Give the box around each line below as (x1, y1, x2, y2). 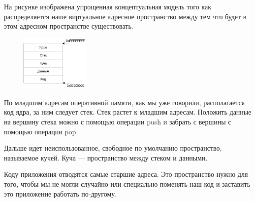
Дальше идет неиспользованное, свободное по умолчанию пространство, (4, 143, 222, 153)
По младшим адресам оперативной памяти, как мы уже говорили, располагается (4, 97, 245, 107)
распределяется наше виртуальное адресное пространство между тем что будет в (4, 11, 247, 21)
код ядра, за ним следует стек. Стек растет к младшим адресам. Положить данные (4, 107, 252, 117)
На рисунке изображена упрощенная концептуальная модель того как (4, 1, 211, 11)
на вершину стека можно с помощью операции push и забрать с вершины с (4, 117, 231, 127)
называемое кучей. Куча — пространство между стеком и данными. (4, 152, 208, 162)
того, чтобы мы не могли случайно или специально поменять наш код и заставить (4, 179, 251, 189)
